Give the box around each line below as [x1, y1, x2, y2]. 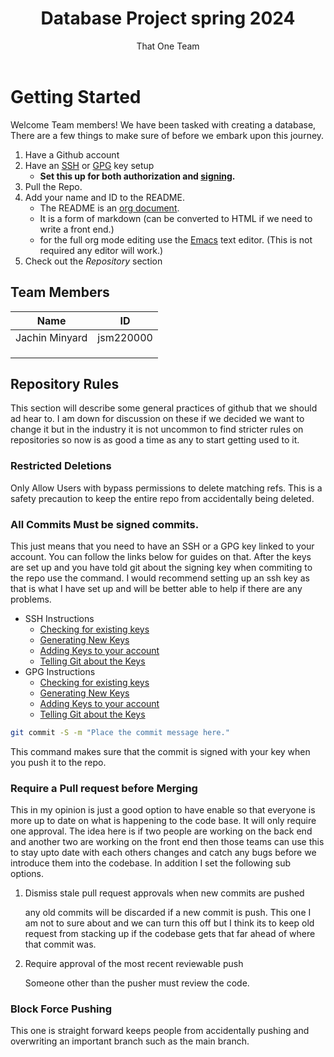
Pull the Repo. [24, 180, 83, 192]
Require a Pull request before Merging [10, 781, 198, 795]
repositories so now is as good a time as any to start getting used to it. [10, 434, 300, 446]
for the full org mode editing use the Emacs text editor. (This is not [39, 233, 313, 246]
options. [10, 868, 45, 880]
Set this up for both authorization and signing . [39, 170, 236, 182]
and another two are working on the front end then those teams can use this [10, 836, 325, 848]
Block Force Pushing [10, 1002, 113, 1016]
